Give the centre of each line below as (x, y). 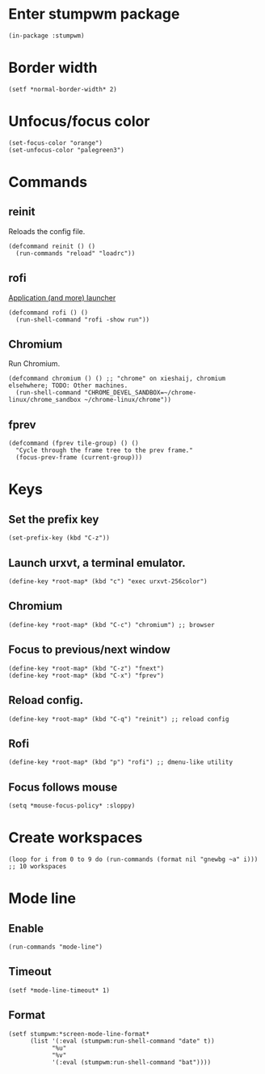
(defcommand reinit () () (52, 246)
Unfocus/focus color (79, 121)
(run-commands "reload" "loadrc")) (76, 253)
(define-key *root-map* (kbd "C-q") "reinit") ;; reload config (119, 719)
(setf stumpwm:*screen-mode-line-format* (79, 1034)
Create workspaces (76, 838)
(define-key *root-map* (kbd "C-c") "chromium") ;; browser (112, 624)
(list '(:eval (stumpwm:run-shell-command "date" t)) (122, 1041)
